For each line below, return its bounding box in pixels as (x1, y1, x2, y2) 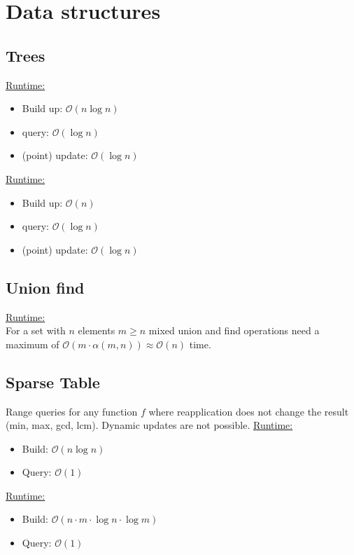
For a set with (6, 323, 66, 338)
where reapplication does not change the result (148, 404, 349, 418)
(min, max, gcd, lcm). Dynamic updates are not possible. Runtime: (6, 418, 293, 432)
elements (78, 323, 115, 338)
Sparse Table (6, 371, 100, 392)
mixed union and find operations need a (148, 323, 320, 338)
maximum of (6, 336, 59, 351)
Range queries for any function (6, 404, 138, 418)
